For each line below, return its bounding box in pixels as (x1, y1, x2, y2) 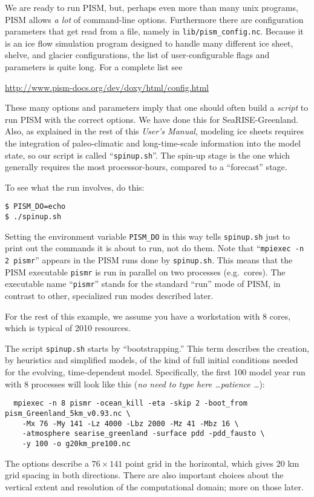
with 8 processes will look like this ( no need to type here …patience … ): (5, 377, 265, 390)
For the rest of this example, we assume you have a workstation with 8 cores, (5, 309, 291, 322)
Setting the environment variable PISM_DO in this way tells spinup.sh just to (5, 229, 290, 242)
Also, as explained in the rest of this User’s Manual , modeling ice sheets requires (5, 125, 304, 137)
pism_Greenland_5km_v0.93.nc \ (5, 409, 131, 418)
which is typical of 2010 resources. (5, 321, 131, 334)
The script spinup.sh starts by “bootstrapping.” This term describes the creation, (5, 341, 310, 354)
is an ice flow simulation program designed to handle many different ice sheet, (5, 36, 293, 49)
